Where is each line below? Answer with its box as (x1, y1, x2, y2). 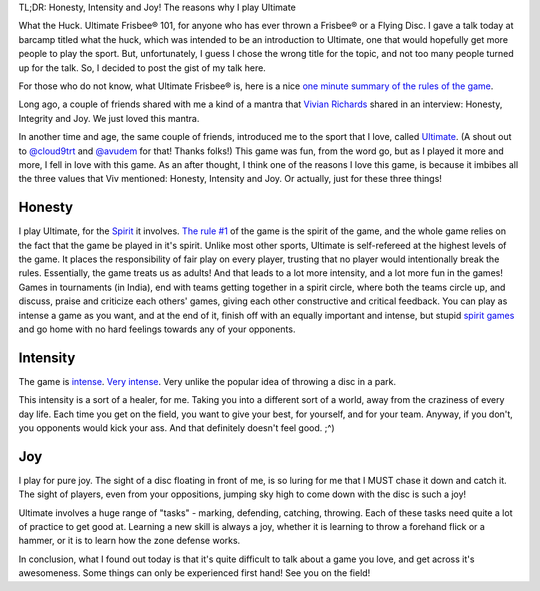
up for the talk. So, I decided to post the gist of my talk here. (18, 61, 267, 74)
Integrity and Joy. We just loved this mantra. (18, 112, 200, 124)
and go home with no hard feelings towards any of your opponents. (18, 323, 296, 335)
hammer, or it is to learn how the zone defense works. (18, 535, 241, 547)
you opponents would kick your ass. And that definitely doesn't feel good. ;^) (18, 422, 335, 434)
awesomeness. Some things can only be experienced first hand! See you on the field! (18, 567, 371, 579)
